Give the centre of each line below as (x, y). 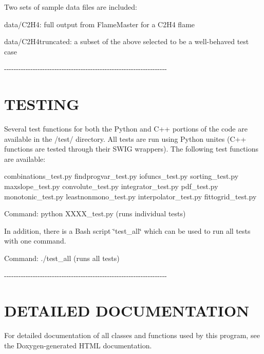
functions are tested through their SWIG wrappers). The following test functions (131, 149)
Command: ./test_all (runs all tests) (62, 258)
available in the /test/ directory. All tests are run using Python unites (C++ (125, 138)
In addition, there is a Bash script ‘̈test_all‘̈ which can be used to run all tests (127, 230)
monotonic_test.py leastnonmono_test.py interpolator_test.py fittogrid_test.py (130, 196)
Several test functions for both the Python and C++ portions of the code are (126, 129)
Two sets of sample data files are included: (71, 7)
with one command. (35, 241)
